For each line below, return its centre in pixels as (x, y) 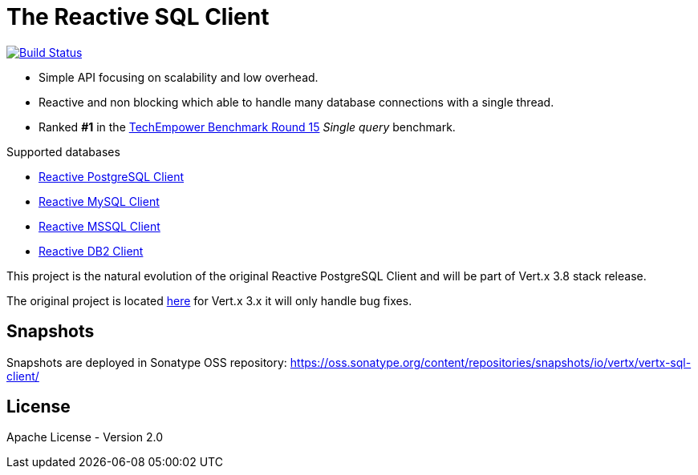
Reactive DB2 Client (91, 251)
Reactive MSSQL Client (99, 226)
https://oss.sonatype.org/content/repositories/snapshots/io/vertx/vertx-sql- (491, 362)
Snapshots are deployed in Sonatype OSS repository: (147, 362)
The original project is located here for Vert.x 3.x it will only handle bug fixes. (209, 300)
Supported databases (63, 151)
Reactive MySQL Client (99, 201)
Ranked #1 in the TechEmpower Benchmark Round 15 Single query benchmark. (247, 127)
